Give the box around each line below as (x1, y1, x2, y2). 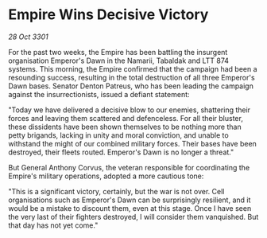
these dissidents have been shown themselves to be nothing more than (8, 122, 242, 131)
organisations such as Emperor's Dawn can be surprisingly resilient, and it (8, 195, 251, 205)
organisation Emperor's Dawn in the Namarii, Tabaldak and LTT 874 (8, 56, 229, 65)
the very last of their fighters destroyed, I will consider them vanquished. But (8, 212, 259, 221)
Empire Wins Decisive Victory (8, 6, 209, 24)
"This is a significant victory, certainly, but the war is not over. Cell (8, 186, 225, 196)
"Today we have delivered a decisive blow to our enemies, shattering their (8, 105, 251, 115)
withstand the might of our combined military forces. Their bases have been (8, 139, 257, 148)
